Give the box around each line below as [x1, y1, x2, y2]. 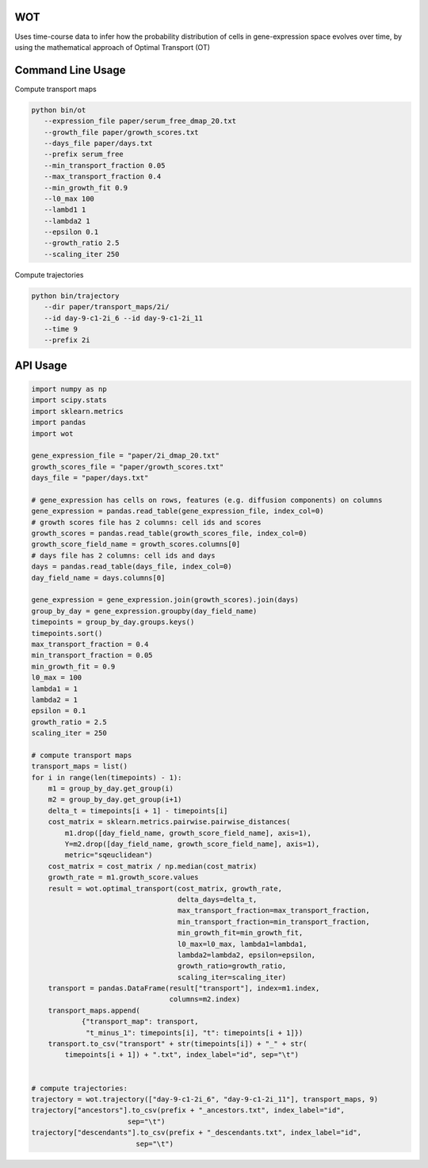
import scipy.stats [31, 396, 107, 404]
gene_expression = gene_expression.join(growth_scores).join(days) [31, 595, 300, 604]
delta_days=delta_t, [177, 894, 258, 904]
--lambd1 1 [44, 205, 86, 214]
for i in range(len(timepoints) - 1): [31, 773, 182, 782]
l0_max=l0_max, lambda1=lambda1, [177, 940, 308, 948]
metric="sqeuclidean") [64, 851, 154, 860]
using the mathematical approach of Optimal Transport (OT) [14, 42, 210, 52]
